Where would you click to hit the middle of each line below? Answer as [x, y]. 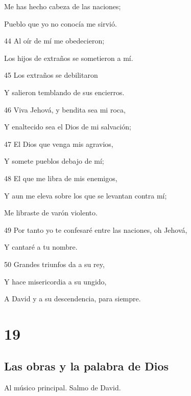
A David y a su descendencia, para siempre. [73, 299]
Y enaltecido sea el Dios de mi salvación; [68, 127]
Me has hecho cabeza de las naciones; [63, 6]
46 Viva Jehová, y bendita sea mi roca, [65, 109]
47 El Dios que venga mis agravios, [59, 144]
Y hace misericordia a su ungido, [55, 281]
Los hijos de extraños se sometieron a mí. [69, 58]
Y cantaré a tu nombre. [41, 247]
